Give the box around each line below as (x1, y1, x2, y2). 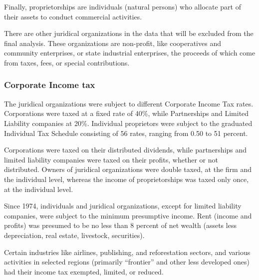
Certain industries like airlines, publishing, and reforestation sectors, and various (4, 246, 251, 257)
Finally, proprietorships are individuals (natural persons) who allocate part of (4, 1, 242, 11)
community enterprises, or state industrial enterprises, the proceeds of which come (4, 47, 256, 58)
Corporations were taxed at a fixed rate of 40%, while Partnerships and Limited (4, 108, 249, 118)
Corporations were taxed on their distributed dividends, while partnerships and (4, 144, 247, 155)
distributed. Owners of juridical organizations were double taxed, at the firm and (4, 164, 252, 174)
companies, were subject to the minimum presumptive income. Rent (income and (4, 210, 252, 220)
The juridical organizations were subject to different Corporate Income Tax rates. (4, 98, 254, 108)
